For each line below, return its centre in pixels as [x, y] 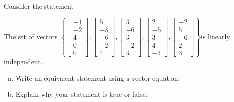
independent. [23, 61]
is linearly [215, 36]
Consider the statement [39, 6]
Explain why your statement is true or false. [81, 94]
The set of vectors [31, 36]
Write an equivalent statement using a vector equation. [98, 77]
